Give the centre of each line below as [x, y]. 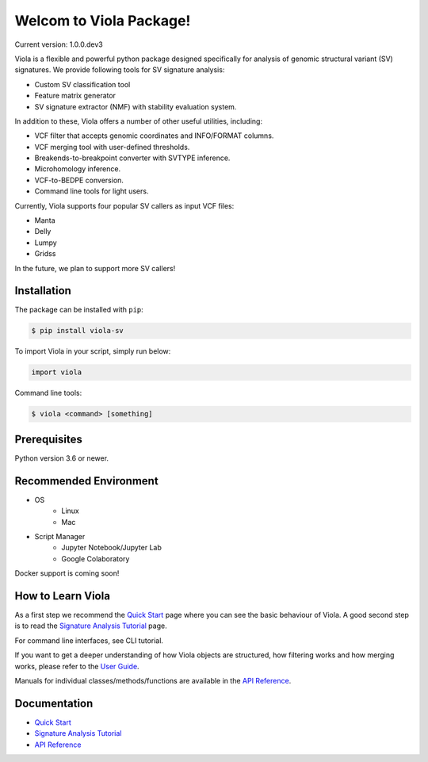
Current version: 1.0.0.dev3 [59, 44]
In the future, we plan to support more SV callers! [95, 268]
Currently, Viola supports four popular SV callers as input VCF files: [124, 205]
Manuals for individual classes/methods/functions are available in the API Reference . [153, 681]
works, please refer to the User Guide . [77, 666]
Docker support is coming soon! [67, 573]
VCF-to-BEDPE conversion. [79, 180]
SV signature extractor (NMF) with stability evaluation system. [136, 106]
